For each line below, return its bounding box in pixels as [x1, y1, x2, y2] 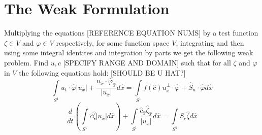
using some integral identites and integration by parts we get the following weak [4, 47, 253, 58]
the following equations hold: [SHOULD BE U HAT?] [19, 67, 186, 78]
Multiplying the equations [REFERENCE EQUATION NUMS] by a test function [4, 27, 258, 38]
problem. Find [4, 57, 48, 68]
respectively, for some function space [56, 37, 170, 48]
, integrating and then [176, 37, 244, 48]
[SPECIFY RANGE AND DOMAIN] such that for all [63, 57, 231, 68]
